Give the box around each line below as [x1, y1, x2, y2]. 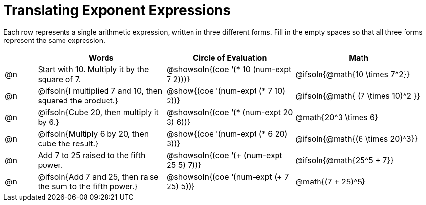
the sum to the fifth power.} [38, 181, 138, 191]
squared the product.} [38, 95, 119, 105]
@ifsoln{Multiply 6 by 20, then [38, 128, 149, 139]
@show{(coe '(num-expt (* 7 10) [166, 85, 286, 96]
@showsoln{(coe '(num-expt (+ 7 [166, 171, 289, 182]
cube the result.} [38, 138, 99, 148]
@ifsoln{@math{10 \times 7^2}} [295, 69, 410, 79]
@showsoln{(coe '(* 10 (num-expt [166, 64, 292, 74]
